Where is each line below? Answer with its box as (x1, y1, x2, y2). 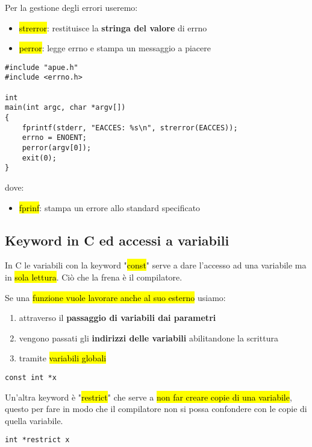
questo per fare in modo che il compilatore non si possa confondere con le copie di (5, 402, 307, 415)
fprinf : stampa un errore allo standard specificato (19, 201, 201, 214)
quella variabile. (5, 414, 63, 426)
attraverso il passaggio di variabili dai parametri (19, 311, 216, 324)
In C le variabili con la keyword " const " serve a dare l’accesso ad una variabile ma (5, 259, 307, 271)
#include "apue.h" (5, 63, 78, 72)
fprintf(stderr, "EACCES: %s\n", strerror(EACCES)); (22, 123, 238, 132)
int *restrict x (5, 436, 70, 445)
